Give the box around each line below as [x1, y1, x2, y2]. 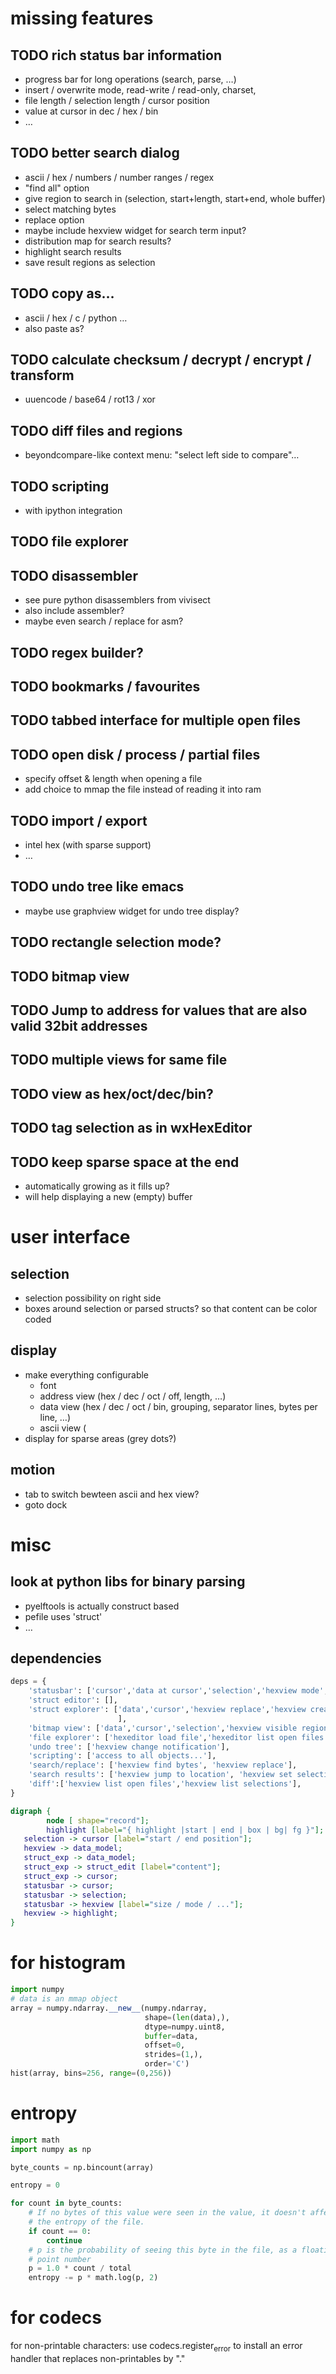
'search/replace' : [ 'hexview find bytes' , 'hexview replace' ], [28, 1760, 298, 1771]
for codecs [10, 2307, 102, 2329]
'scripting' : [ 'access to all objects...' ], [28, 1751, 217, 1761]
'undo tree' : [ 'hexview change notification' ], [28, 1742, 230, 1752]
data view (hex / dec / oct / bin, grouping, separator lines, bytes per [39, 1400, 318, 1412]
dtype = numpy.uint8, [144, 2022, 226, 2032]
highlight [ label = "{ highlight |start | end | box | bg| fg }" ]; [46, 1825, 325, 1835]
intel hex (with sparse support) [24, 839, 152, 851]
